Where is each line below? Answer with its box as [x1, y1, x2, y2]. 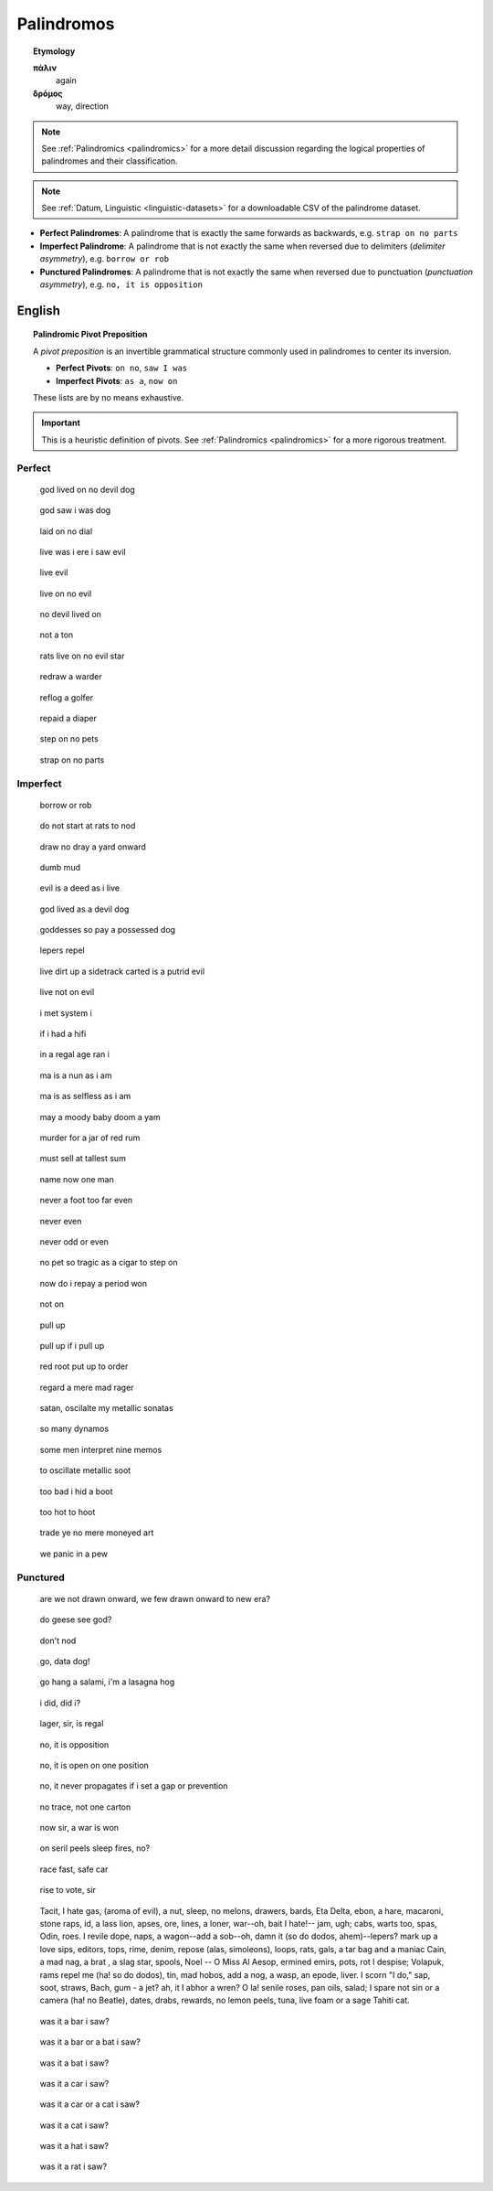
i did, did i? [39, 1697, 81, 1708]
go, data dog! [39, 1655, 90, 1666]
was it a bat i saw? [39, 2057, 110, 2068]
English [16, 303, 61, 318]
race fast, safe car [39, 1864, 109, 1875]
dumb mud [39, 861, 81, 872]
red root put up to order [39, 1361, 129, 1372]
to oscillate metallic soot [39, 1465, 131, 1476]
